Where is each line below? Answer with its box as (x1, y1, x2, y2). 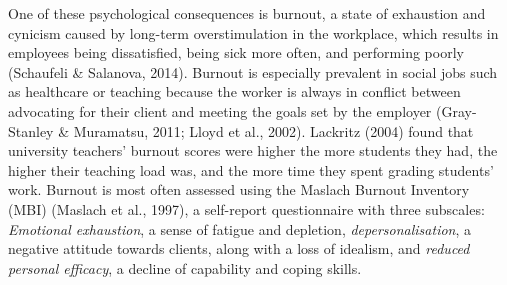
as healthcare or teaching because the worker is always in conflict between (8, 81, 461, 102)
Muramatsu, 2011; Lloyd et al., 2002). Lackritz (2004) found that (73, 120, 474, 141)
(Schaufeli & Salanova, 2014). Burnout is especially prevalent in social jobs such (8, 61, 498, 82)
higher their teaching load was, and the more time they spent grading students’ (8, 159, 494, 180)
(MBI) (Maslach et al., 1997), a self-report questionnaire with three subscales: (8, 198, 485, 219)
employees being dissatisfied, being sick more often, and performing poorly (8, 42, 464, 63)
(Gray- (436, 100, 477, 121)
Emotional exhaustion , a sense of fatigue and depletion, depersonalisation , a (8, 218, 472, 239)
